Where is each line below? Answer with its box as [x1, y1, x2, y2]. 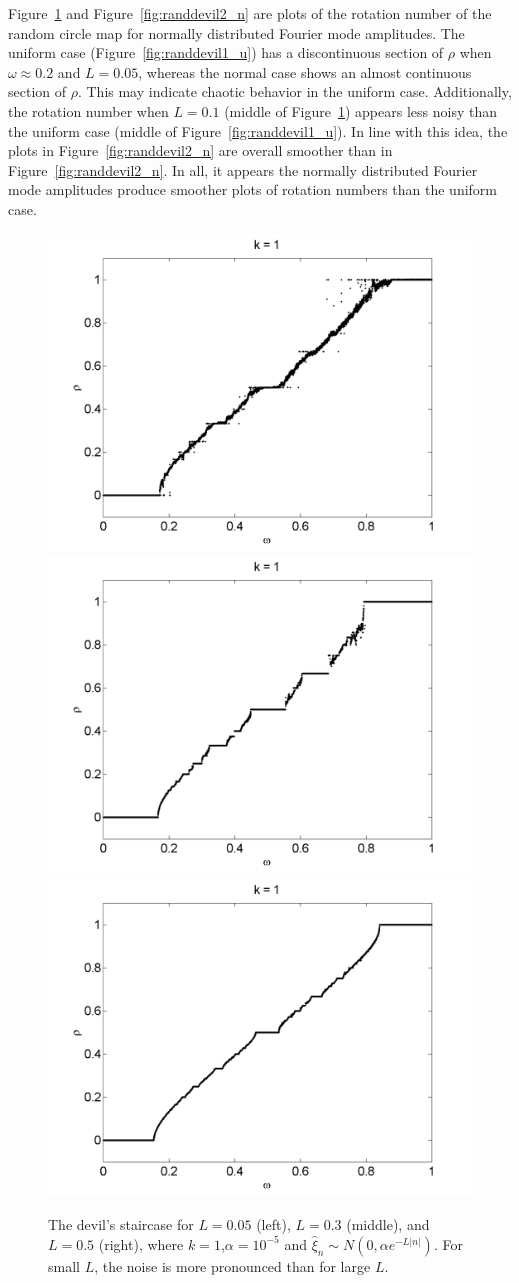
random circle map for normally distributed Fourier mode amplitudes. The [8, 22, 465, 43]
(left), [256, 1214, 291, 1235]
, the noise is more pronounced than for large [94, 1255, 371, 1276]
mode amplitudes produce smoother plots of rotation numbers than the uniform [8, 179, 497, 200]
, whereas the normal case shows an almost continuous [138, 61, 472, 82]
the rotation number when [8, 100, 169, 121]
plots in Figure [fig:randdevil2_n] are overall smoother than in [8, 140, 393, 161]
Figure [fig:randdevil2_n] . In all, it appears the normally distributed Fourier [8, 159, 478, 180]
